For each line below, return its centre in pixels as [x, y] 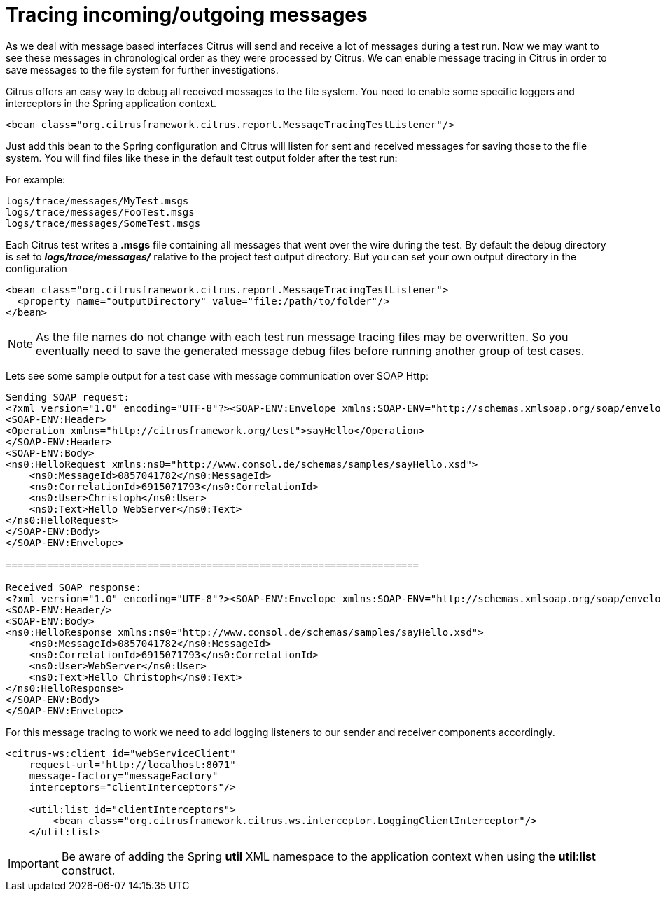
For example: [36, 179]
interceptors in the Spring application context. [111, 103]
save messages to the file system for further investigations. [142, 69]
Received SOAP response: [74, 587]
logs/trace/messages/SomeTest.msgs [103, 223]
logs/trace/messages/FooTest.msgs [100, 212]
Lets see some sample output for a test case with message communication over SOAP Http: [217, 375]
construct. [88, 870]
